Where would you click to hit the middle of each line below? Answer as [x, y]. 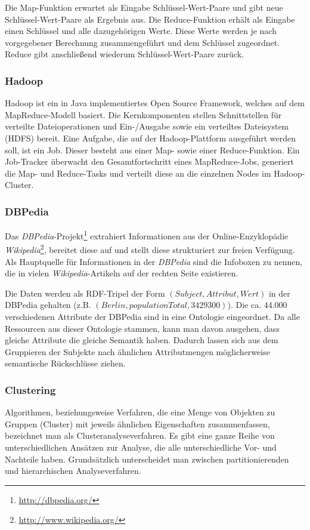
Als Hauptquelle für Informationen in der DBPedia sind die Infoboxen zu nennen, [154, 261]
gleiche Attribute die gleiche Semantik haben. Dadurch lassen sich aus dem [142, 340]
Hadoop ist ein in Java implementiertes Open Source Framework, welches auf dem [155, 103]
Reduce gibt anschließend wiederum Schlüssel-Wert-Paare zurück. [124, 54]
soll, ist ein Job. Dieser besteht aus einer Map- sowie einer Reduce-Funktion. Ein [152, 150]
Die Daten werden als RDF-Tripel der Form [85, 293]
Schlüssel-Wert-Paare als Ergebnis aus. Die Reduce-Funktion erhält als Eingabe [150, 19]
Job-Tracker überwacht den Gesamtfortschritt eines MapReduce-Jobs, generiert [150, 161]
